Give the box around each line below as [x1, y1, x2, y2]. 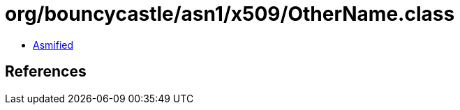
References [5, 63, 87, 81]
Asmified [33, 38, 74, 51]
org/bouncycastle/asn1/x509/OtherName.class [5, 2, 455, 26]
